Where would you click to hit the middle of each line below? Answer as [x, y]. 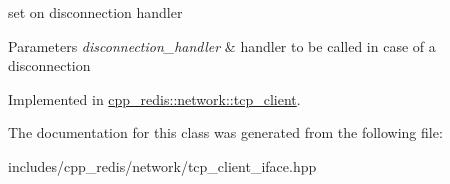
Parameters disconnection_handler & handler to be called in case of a [222, 45]
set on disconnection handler [95, 12]
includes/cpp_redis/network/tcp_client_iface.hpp [162, 165]
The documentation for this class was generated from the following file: [225, 132]
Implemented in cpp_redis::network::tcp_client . [154, 98]
